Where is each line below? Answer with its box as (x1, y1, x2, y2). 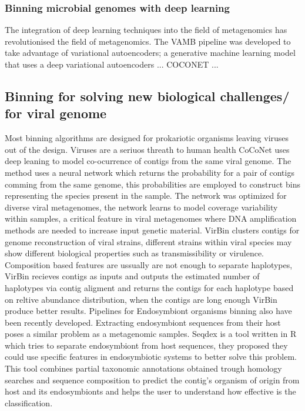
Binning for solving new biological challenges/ (5, 86, 290, 105)
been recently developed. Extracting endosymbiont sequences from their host (5, 316, 281, 328)
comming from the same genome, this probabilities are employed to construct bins (5, 178, 300, 190)
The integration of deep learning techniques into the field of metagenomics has (5, 24, 287, 36)
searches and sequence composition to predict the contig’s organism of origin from (5, 373, 300, 386)
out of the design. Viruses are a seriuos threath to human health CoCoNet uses (5, 143, 290, 155)
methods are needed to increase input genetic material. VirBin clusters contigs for (5, 223, 300, 236)
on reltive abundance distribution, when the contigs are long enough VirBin (5, 293, 277, 305)
